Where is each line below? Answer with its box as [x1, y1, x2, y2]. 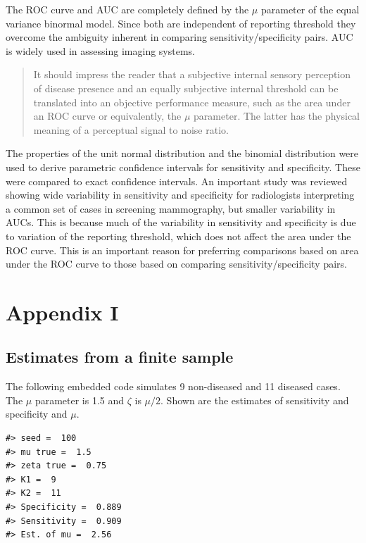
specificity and [6, 406, 68, 421]
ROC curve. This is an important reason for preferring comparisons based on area [6, 242, 359, 257]
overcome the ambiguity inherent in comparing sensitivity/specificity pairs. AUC [6, 30, 353, 44]
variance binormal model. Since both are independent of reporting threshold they [6, 15, 356, 30]
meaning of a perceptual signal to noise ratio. [33, 122, 229, 137]
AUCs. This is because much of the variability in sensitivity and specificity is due [6, 215, 356, 230]
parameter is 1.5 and [34, 392, 125, 407]
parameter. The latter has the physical [194, 108, 360, 123]
